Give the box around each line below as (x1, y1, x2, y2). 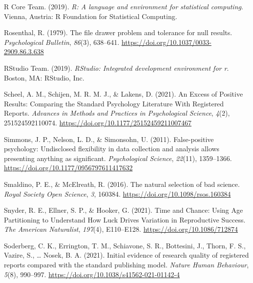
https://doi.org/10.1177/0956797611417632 (4, 162, 133, 173)
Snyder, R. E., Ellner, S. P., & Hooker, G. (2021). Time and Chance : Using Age (4, 205, 243, 215)
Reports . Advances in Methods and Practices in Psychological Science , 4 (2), (4, 108, 230, 118)
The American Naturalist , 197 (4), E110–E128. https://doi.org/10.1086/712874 (4, 224, 238, 234)
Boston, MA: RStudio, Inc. (4, 72, 84, 82)
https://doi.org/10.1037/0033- (121, 37, 211, 47)
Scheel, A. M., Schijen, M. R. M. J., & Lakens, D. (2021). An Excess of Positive (4, 89, 243, 99)
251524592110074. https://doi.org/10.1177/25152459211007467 (4, 117, 191, 127)
